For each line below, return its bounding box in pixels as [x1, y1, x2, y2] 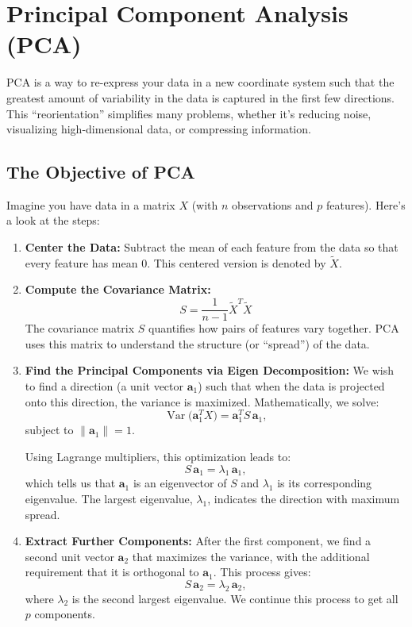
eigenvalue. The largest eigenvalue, [25, 490, 193, 506]
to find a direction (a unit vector [25, 377, 184, 394]
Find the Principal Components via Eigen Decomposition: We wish [25, 362, 395, 379]
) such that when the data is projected [198, 377, 385, 394]
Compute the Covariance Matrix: [25, 281, 211, 298]
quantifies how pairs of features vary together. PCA [148, 320, 399, 337]
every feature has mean [25, 254, 138, 271]
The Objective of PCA [6, 160, 195, 184]
